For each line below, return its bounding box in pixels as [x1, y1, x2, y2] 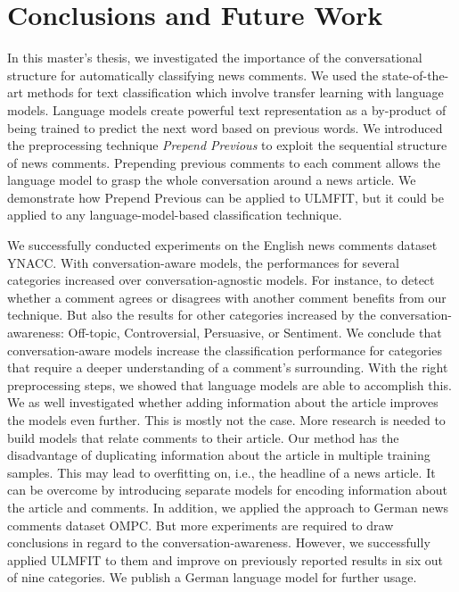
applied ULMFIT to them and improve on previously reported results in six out [7, 550, 443, 569]
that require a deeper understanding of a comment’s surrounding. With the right [7, 358, 448, 377]
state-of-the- [381, 65, 449, 84]
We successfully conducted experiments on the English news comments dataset [7, 236, 438, 254]
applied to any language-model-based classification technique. [7, 205, 342, 224]
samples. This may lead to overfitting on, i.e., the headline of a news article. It [7, 463, 436, 481]
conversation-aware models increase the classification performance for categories [7, 340, 442, 359]
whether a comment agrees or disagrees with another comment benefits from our [7, 288, 447, 306]
